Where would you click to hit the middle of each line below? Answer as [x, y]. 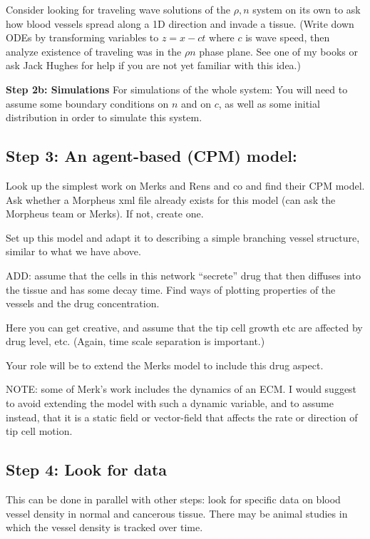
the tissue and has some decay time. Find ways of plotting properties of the [171, 289]
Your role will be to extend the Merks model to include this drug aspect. [165, 365]
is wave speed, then [288, 37]
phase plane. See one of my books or [278, 51]
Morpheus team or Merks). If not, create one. [105, 214]
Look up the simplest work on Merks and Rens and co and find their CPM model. [185, 185]
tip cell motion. [39, 431]
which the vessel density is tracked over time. [104, 527]
